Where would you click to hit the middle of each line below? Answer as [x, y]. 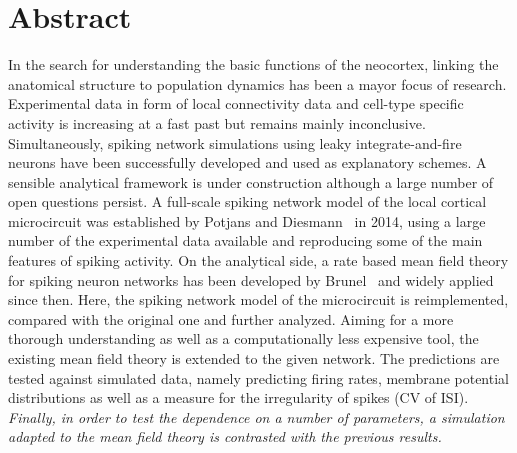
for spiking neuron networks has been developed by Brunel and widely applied [251, 279]
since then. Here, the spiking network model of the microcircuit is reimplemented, [258, 299]
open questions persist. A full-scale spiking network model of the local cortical [247, 201]
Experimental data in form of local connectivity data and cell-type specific [236, 103]
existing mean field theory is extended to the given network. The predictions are [254, 358]
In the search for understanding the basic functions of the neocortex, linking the [253, 64]
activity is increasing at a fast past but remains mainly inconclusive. [217, 122]
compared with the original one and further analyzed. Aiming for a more [231, 318]
